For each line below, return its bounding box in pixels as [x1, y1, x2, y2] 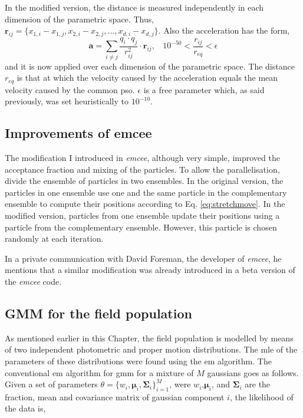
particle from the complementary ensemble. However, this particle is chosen [5, 220, 277, 233]
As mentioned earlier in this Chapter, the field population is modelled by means [5, 331, 294, 344]
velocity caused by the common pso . [5, 83, 135, 96]
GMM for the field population [5, 304, 192, 322]
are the [245, 378, 271, 390]
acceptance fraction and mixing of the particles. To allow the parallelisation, [5, 163, 280, 175]
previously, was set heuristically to [5, 95, 129, 107]
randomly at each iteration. [5, 232, 104, 245]
